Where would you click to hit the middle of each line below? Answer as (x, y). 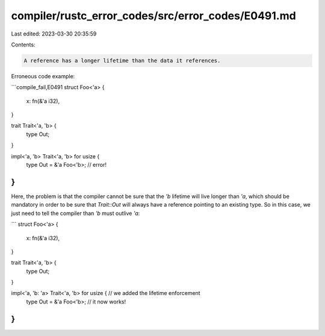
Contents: (23, 45)
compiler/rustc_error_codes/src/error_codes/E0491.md (153, 16)
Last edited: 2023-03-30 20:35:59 (54, 34)
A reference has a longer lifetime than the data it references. (122, 61)
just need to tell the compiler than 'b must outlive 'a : (76, 213)
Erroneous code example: (43, 76)
